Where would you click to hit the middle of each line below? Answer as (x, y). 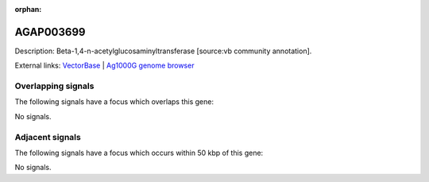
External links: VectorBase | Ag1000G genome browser (104, 66)
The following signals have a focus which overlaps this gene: (114, 102)
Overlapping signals (54, 86)
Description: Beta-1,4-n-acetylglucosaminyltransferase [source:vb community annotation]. (163, 51)
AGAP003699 (50, 32)
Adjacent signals (48, 137)
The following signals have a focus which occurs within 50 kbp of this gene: (139, 153)
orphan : (28, 9)
